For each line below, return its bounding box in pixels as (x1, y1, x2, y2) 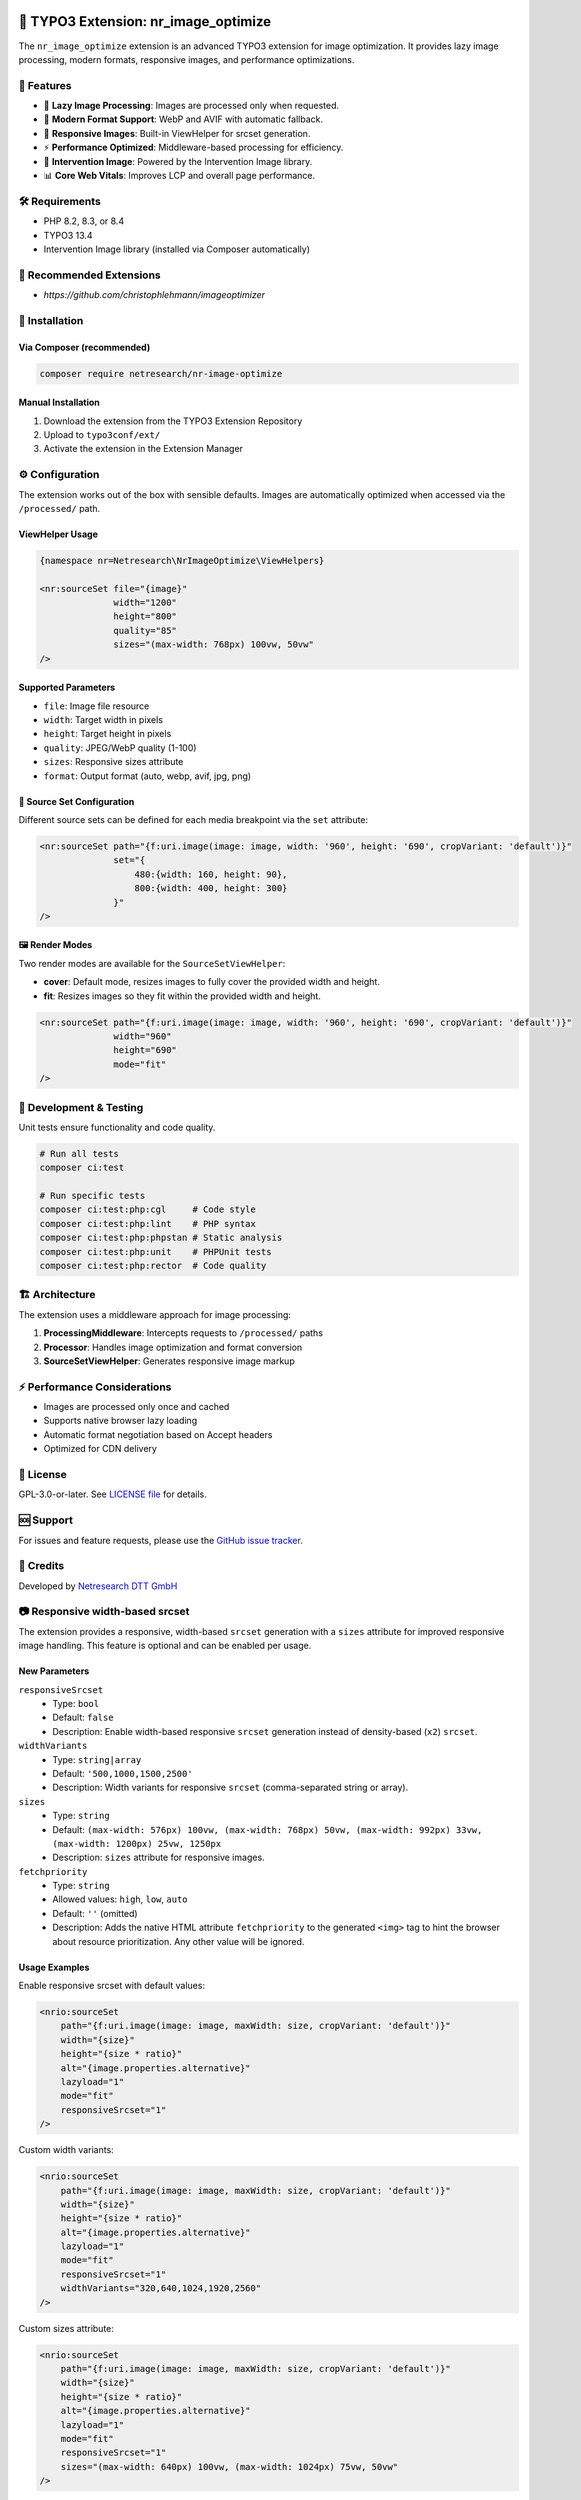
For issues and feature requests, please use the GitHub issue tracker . (18, 1534, 304, 1546)
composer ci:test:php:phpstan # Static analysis (39, 1232, 283, 1244)
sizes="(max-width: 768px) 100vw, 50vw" (113, 639, 314, 650)
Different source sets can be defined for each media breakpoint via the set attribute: (18, 813, 369, 825)
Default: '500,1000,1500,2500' (52, 1767, 194, 1779)
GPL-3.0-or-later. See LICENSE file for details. (18, 1488, 207, 1500)
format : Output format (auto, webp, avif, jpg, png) (43, 770, 252, 782)
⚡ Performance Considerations (18, 1380, 172, 1394)
